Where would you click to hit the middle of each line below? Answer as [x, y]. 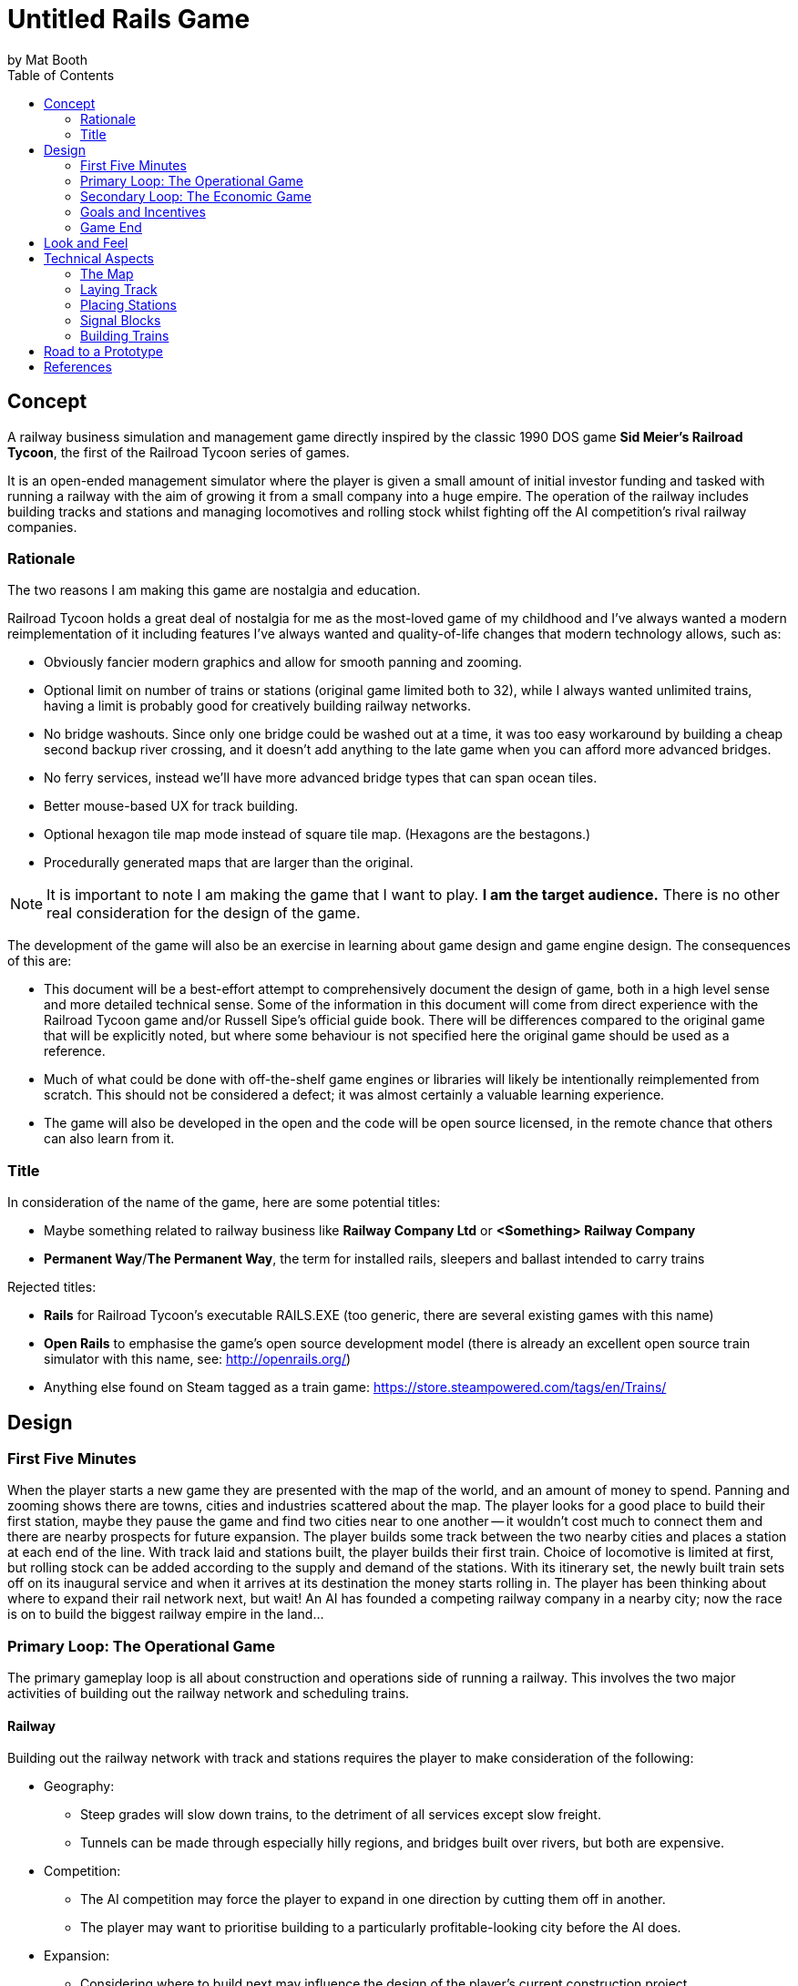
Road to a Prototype [103, 351]
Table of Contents [61, 75]
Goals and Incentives [143, 211]
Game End [111, 227]
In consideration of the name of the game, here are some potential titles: [224, 1203]
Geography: [79, 1786]
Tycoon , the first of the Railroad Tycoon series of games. [179, 452]
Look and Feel [86, 242]
